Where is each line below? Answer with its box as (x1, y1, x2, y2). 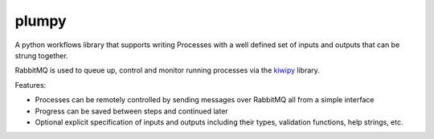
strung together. (14, 50, 68, 60)
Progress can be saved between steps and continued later (35, 106, 228, 116)
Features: (14, 80, 47, 89)
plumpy (14, 12, 68, 30)
